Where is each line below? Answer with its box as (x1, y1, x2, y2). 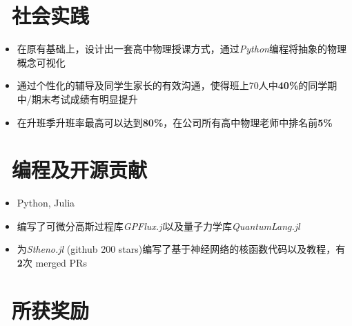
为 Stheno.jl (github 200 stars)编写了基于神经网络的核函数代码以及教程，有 (17, 242, 346, 256)
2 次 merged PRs (17, 256, 87, 269)
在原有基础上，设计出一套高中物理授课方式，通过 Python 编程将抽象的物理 (17, 41, 346, 56)
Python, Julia (17, 195, 75, 210)
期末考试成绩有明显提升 (31, 91, 138, 106)
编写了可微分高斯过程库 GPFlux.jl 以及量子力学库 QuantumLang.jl (17, 218, 300, 233)
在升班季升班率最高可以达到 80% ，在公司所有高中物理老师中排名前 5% (17, 115, 333, 129)
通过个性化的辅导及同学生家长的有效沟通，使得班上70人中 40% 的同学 (17, 78, 328, 93)
